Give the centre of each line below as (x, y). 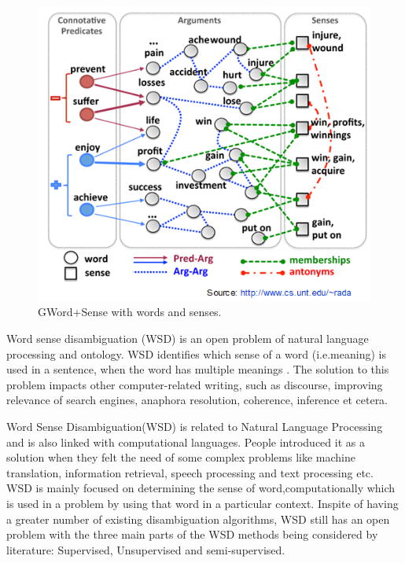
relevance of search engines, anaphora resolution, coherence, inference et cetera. (197, 400)
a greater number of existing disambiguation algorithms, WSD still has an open (198, 519)
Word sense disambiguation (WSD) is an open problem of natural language (188, 339)
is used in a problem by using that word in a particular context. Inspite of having (202, 503)
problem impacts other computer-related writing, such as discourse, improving (195, 384)
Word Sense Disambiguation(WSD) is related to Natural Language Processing (195, 427)
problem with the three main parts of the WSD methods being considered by (192, 534)
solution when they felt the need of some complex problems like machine (181, 457)
